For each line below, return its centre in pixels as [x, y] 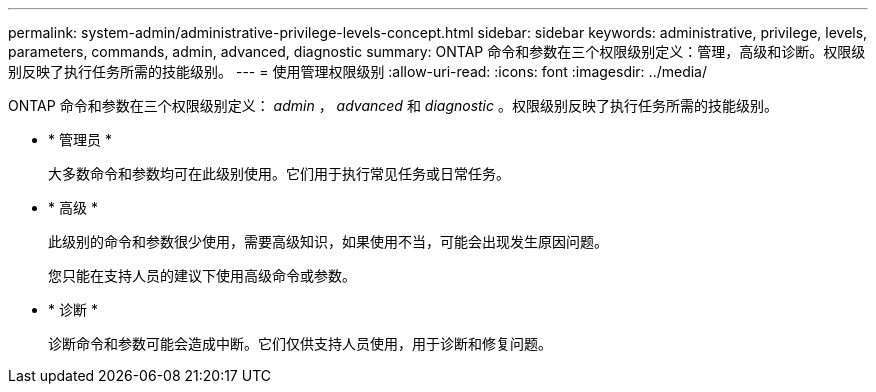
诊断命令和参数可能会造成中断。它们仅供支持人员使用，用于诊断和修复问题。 [300, 343]
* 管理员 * [80, 139]
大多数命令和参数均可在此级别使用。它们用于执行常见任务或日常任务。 [279, 173]
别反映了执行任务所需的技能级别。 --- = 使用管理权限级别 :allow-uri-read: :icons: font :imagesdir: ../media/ [358, 71]
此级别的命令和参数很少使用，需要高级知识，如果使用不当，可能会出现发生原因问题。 [328, 241]
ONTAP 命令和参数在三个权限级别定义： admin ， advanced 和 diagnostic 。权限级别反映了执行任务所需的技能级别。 [393, 105]
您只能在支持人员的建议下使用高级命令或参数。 [202, 275]
